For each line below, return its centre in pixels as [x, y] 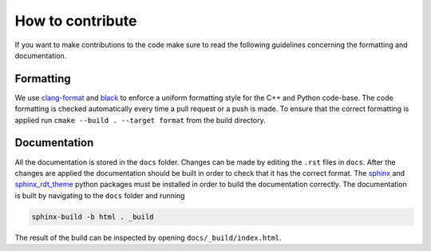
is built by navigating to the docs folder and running [100, 195]
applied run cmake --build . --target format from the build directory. [140, 120]
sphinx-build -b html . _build [93, 217]
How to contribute [76, 21]
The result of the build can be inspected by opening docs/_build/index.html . [148, 237]
